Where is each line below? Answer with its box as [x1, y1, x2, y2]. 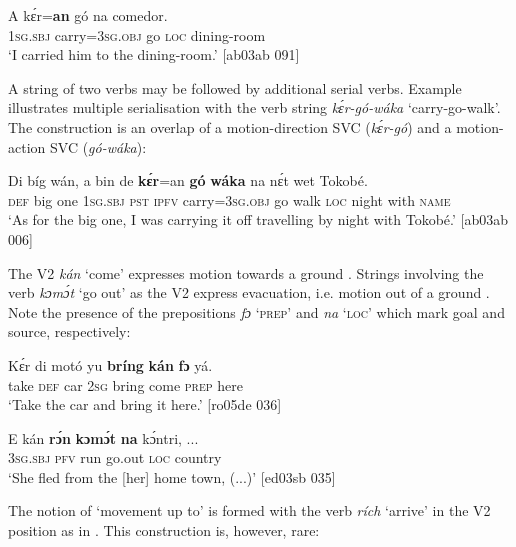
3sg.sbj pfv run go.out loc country [8, 447, 222, 468]
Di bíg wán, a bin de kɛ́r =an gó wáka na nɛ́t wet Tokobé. [8, 170, 368, 191]
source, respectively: [8, 321, 131, 342]
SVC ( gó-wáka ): [49, 136, 147, 157]
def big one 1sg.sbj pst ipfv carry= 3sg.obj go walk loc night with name [8, 189, 451, 210]
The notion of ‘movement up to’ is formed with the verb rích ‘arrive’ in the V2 [8, 500, 491, 521]
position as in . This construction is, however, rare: [8, 520, 320, 541]
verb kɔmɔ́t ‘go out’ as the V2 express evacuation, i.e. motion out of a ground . [8, 282, 490, 303]
